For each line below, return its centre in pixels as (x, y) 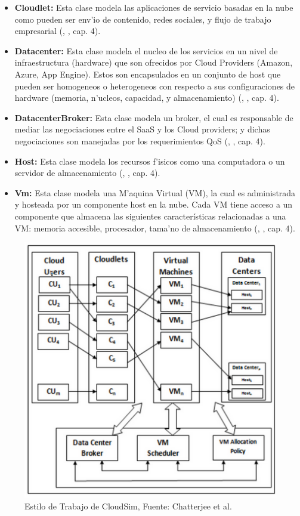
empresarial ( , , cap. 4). (58, 31)
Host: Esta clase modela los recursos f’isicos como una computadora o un (150, 161)
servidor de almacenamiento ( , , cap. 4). (87, 173)
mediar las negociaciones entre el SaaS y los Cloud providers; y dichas (142, 129)
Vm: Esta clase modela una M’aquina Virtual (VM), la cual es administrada (155, 192)
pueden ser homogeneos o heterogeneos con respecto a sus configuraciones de (155, 86)
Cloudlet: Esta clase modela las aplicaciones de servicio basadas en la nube (154, 7)
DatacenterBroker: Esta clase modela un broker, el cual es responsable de (154, 117)
